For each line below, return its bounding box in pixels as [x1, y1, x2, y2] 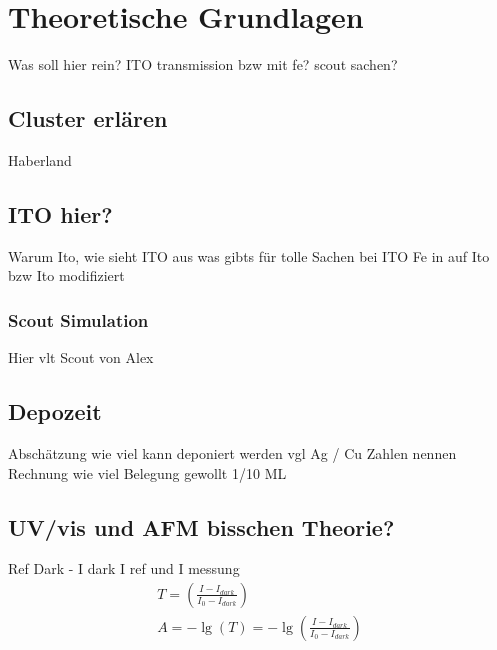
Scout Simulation [8, 307, 149, 332]
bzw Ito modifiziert [8, 265, 125, 286]
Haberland [8, 149, 72, 170]
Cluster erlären [8, 103, 168, 134]
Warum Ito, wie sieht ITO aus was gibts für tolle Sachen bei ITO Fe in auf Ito [8, 245, 490, 266]
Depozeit [8, 396, 102, 427]
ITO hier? [8, 198, 113, 229]
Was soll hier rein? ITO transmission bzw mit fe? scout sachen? [8, 54, 398, 75]
